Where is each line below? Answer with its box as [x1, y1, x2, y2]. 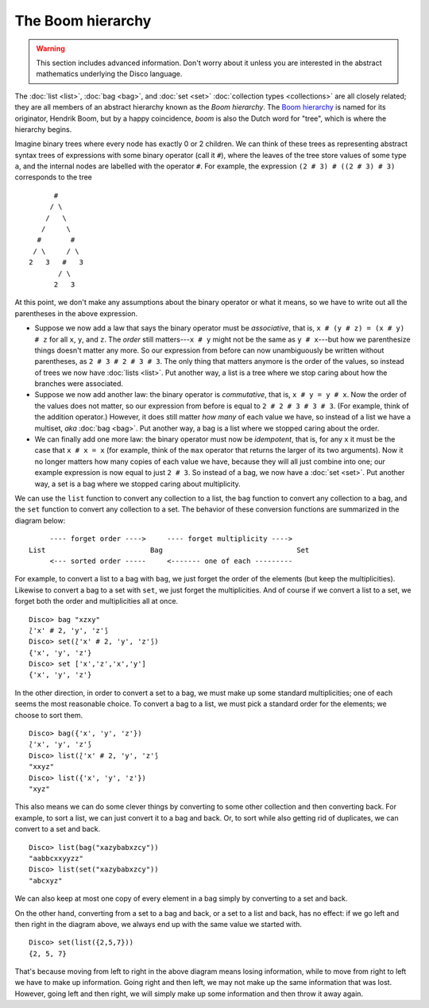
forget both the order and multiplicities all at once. [14, 597, 179, 606]
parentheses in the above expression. [14, 308, 138, 318]
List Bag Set [29, 545, 310, 554]
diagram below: [14, 516, 66, 525]
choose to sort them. [14, 710, 83, 720]
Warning [36, 44, 65, 53]
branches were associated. [34, 379, 123, 388]
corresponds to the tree [14, 172, 93, 182]
